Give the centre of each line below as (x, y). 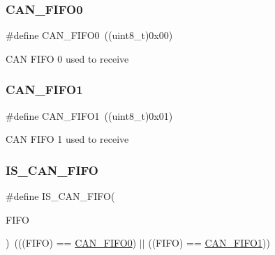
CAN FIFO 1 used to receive (67, 139)
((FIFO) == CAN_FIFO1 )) (209, 243)
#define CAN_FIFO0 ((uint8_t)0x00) (89, 35)
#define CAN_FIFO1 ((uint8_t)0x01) (89, 115)
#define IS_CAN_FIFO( (60, 196)
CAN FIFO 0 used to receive (67, 58)
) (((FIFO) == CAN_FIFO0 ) (71, 243)
